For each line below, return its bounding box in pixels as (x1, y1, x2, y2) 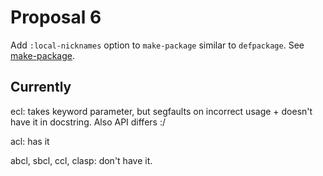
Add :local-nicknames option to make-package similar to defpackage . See (10, 39, 305, 51)
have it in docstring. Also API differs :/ (10, 116, 166, 128)
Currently (10, 79, 72, 96)
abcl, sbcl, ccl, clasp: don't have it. (10, 154, 153, 166)
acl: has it (10, 135, 50, 147)
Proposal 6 (10, 6, 102, 29)
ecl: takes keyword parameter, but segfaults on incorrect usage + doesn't (10, 105, 313, 117)
